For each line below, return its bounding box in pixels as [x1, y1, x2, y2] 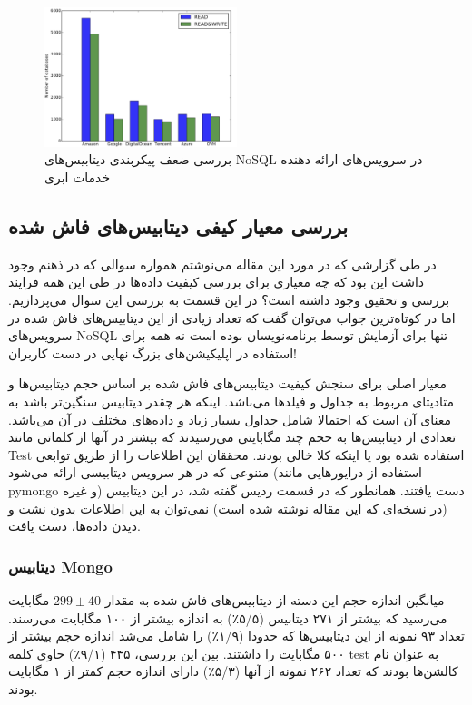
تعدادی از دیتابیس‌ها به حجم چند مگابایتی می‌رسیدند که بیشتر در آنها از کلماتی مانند [8, 427, 457, 446]
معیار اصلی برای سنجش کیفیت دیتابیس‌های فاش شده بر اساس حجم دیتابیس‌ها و [8, 374, 447, 393]
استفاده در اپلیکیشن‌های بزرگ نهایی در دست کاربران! [8, 343, 297, 362]
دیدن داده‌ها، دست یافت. [8, 516, 141, 535]
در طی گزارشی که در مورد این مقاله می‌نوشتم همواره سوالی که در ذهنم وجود [8, 254, 437, 273]
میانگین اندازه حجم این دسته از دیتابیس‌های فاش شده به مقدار [104, 590, 445, 609]
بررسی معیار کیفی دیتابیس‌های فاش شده [8, 211, 349, 240]
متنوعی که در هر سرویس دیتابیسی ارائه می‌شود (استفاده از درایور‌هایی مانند [8, 463, 423, 482]
